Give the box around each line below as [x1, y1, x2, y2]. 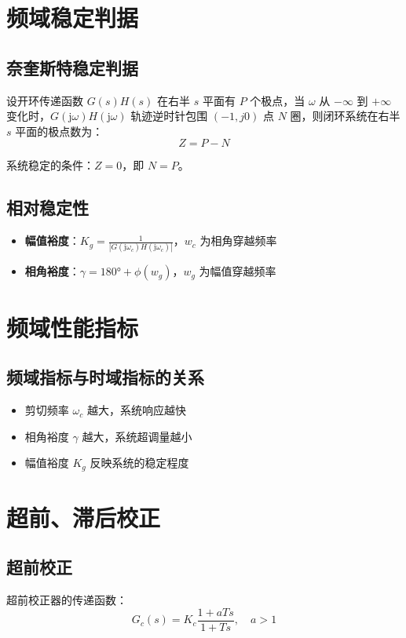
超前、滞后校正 [6, 501, 161, 533]
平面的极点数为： [15, 122, 104, 139]
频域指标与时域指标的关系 [6, 365, 204, 389]
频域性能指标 [6, 311, 139, 343]
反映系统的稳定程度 [90, 454, 189, 471]
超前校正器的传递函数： [6, 592, 127, 608]
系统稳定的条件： [6, 157, 94, 173]
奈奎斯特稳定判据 [6, 55, 138, 79]
